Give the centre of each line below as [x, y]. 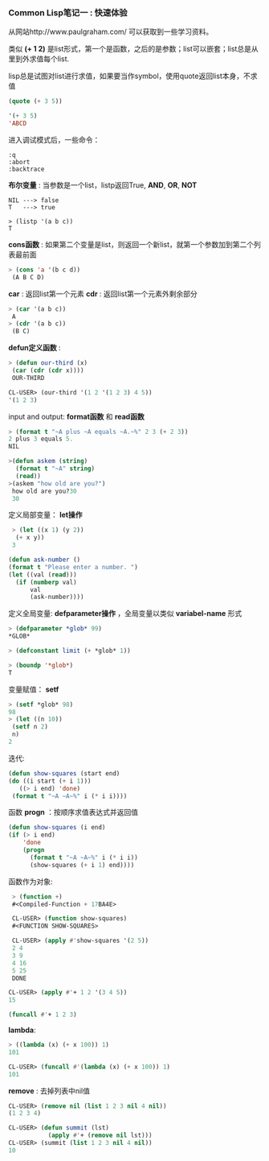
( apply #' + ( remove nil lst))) [100, 1136]
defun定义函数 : [35, 348]
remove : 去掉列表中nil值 [49, 1091]
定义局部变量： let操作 [45, 515]
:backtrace [26, 169]
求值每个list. [49, 59]
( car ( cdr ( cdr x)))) [48, 371]
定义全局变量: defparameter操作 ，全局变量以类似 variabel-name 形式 [125, 614]
